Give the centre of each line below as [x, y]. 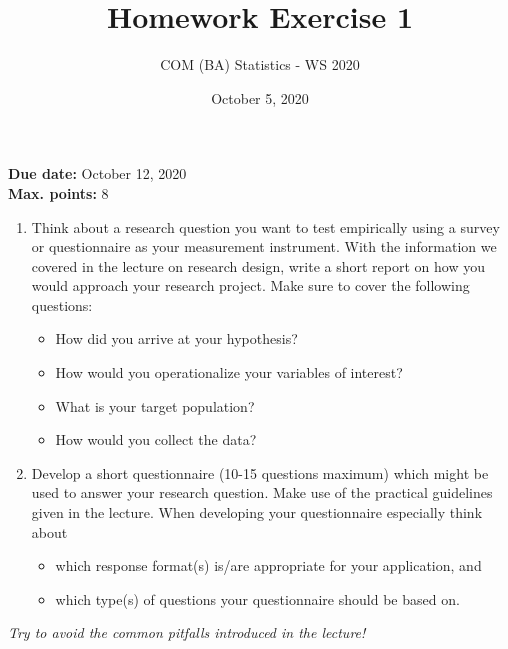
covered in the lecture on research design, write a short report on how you [258, 265]
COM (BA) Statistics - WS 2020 [260, 64]
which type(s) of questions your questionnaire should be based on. [257, 598]
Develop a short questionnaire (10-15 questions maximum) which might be [260, 472]
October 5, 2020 [260, 97]
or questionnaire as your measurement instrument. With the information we [264, 246]
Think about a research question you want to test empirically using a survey [265, 226]
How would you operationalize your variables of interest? [229, 372]
